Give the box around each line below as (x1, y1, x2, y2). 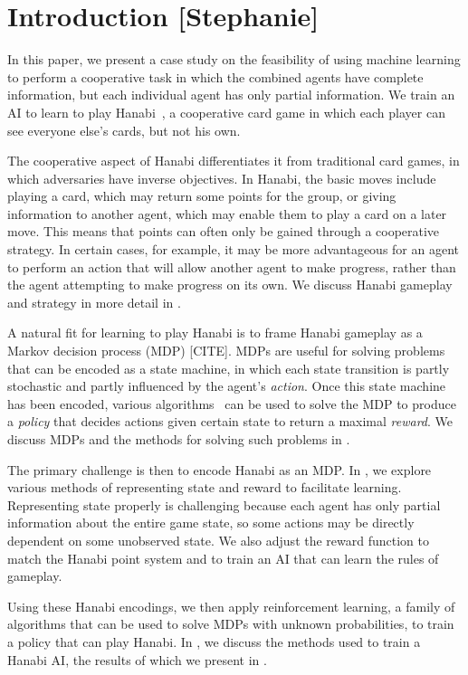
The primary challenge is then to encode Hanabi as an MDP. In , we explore (7, 460, 432, 479)
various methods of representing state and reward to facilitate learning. (7, 478, 402, 497)
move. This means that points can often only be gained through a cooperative (7, 222, 440, 241)
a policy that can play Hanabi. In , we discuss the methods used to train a (7, 632, 421, 651)
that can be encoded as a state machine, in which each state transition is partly (7, 358, 450, 377)
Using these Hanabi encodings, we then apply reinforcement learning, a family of (7, 596, 455, 615)
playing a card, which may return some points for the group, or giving (7, 186, 396, 205)
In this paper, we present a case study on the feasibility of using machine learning (7, 50, 461, 69)
